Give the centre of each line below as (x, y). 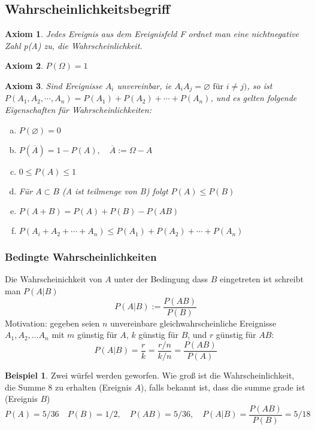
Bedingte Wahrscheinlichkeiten (81, 257)
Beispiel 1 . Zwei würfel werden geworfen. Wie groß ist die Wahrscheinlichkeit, (150, 375)
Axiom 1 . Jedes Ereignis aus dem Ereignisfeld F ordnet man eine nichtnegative (152, 34)
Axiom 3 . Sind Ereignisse (54, 85)
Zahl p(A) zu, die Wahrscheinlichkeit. (74, 45)
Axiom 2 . (24, 65)
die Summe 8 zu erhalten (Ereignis (68, 387)
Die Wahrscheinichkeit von (54, 279)
